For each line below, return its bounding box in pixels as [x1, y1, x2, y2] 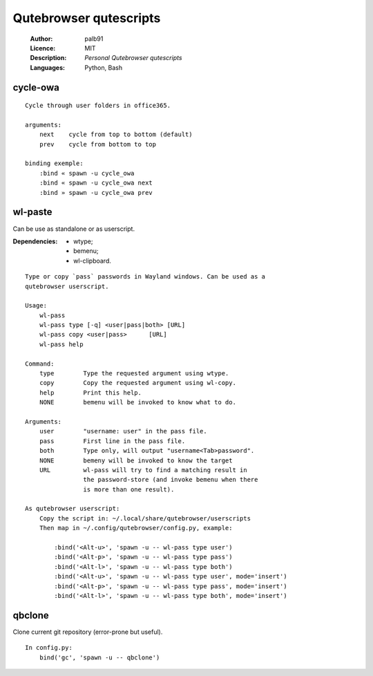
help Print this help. [39, 388, 142, 397]
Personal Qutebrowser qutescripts [84, 54, 182, 62]
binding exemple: [25, 160, 84, 167]
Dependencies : [12, 237, 58, 245]
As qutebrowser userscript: [25, 505, 120, 513]
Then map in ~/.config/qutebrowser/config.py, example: [39, 524, 233, 532]
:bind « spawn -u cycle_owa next [39, 179, 153, 187]
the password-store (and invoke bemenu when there [83, 476, 258, 484]
